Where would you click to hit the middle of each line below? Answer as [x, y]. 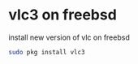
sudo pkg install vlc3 [47, 52]
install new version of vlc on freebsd [69, 37]
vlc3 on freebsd [63, 15]
